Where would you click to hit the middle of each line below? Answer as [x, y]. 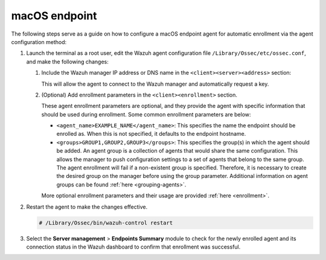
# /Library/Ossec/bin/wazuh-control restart [106, 223]
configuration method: [39, 42]
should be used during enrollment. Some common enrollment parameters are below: [146, 114]
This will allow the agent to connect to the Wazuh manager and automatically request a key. [155, 84]
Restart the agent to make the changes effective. [87, 207]
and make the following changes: [67, 62]
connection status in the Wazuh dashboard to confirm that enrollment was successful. [133, 247]
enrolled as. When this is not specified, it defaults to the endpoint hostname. [151, 134]
